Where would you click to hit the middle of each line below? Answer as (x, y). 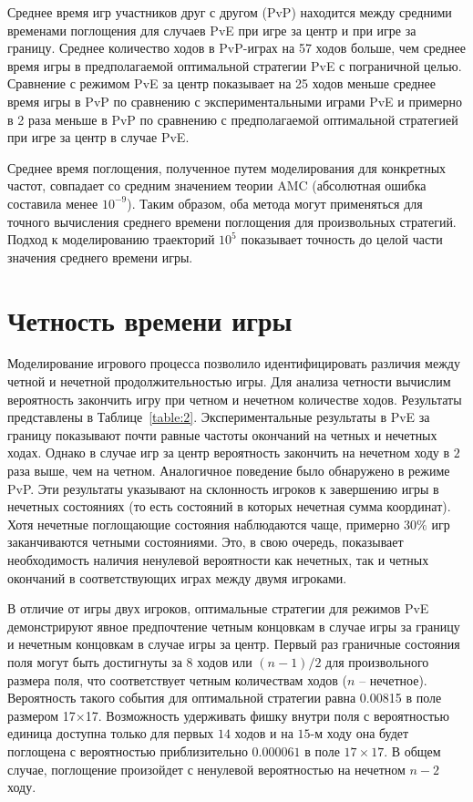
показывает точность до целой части (342, 239)
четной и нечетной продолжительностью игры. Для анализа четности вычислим (229, 381)
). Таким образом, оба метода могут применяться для (275, 203)
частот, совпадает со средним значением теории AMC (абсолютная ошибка (217, 185)
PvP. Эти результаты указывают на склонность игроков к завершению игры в (223, 488)
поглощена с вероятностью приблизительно (128, 751)
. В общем (412, 751)
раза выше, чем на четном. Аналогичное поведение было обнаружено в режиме (229, 470)
